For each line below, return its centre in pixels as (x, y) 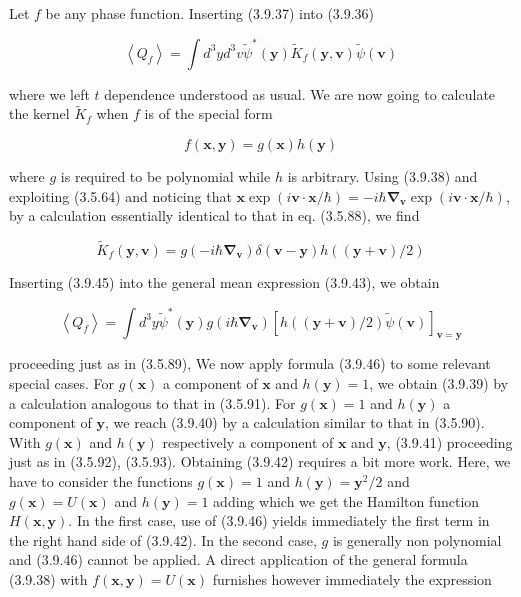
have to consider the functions (101, 480)
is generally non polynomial (417, 539)
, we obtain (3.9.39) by (439, 382)
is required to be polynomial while (165, 176)
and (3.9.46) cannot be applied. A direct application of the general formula (238, 559)
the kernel (39, 113)
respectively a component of (248, 441)
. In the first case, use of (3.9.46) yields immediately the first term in (279, 520)
